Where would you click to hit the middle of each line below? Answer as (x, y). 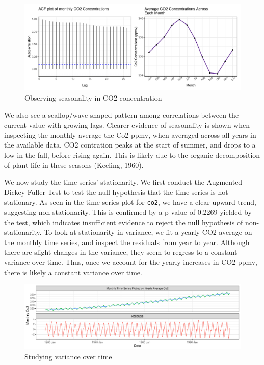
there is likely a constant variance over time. (73, 272)
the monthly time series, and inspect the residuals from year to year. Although (127, 242)
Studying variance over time (68, 356)
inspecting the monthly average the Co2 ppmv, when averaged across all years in (130, 135)
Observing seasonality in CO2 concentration (93, 97)
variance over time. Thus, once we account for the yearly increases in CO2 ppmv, (131, 262)
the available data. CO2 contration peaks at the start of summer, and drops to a (130, 145)
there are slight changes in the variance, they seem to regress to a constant (121, 252)
